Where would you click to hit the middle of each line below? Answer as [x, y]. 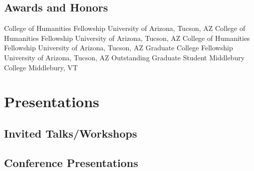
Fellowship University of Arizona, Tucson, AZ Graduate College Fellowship [119, 48]
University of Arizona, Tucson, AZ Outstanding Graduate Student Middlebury [125, 57]
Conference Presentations [71, 162]
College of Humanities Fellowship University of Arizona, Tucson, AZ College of [125, 28]
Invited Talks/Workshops [71, 133]
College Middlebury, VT [41, 67]
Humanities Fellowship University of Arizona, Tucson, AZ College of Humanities [127, 38]
